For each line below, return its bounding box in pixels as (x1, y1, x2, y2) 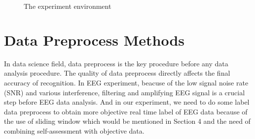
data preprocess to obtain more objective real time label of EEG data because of (4, 106, 248, 116)
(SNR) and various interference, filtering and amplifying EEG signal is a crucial (4, 87, 245, 97)
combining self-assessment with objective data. (4, 125, 145, 136)
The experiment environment (24, 1, 111, 11)
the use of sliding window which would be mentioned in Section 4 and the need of (4, 116, 251, 126)
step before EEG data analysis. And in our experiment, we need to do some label (4, 97, 250, 107)
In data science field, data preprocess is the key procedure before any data (4, 58, 228, 68)
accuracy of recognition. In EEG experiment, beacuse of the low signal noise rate (4, 77, 249, 87)
